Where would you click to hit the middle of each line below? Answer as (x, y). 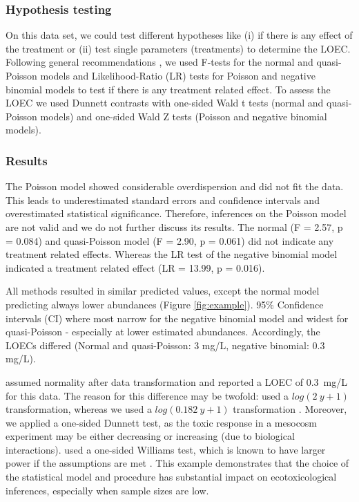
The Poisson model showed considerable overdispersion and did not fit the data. (175, 186)
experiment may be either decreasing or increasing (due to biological (150, 436)
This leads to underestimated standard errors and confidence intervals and (163, 199)
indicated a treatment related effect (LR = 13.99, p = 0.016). (135, 267)
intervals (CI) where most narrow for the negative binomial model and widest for (177, 318)
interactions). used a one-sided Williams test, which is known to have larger (166, 449)
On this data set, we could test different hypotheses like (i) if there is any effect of (179, 35)
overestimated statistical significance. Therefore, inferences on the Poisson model (176, 213)
